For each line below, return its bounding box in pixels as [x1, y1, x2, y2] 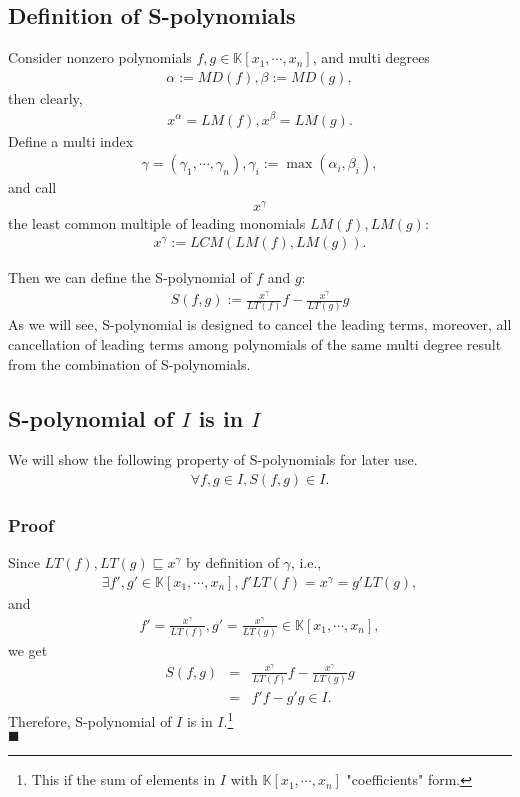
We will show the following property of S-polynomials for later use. [8, 449, 418, 470]
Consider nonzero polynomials [8, 47, 192, 68]
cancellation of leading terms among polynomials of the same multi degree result [8, 334, 502, 355]
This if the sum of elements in [31, 769, 216, 790]
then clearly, [8, 87, 83, 108]
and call [8, 177, 57, 198]
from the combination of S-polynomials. [8, 353, 251, 374]
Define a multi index [8, 130, 134, 151]
